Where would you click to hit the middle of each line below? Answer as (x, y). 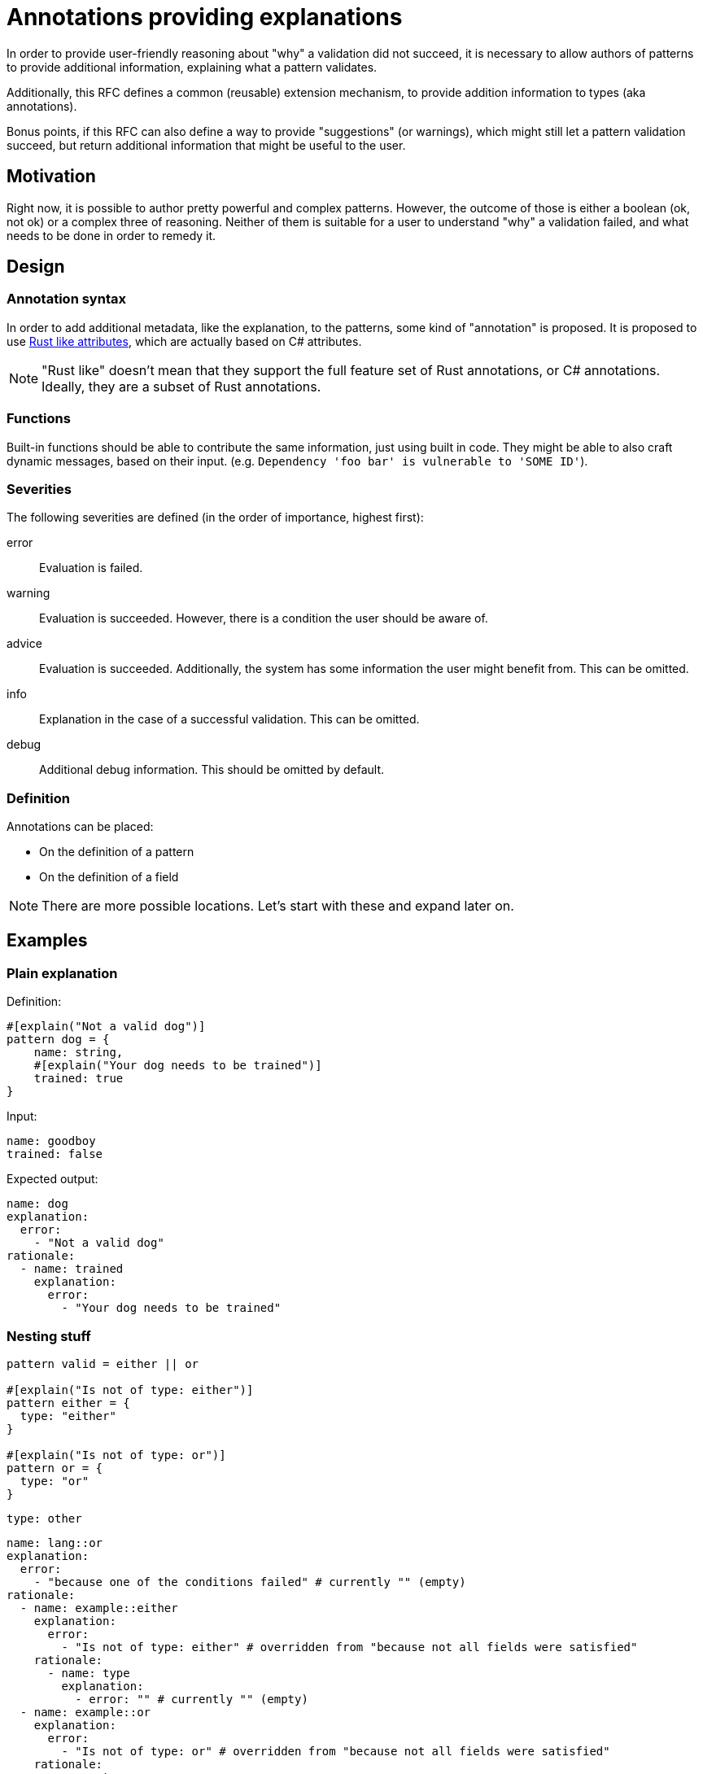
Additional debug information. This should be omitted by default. (212, 770)
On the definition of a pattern (117, 852)
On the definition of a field (109, 877)
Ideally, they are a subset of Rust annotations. (181, 386)
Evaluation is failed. (91, 568)
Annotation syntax (66, 299)
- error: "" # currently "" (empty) (192, 1700)
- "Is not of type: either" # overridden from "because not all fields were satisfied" (349, 1647)
